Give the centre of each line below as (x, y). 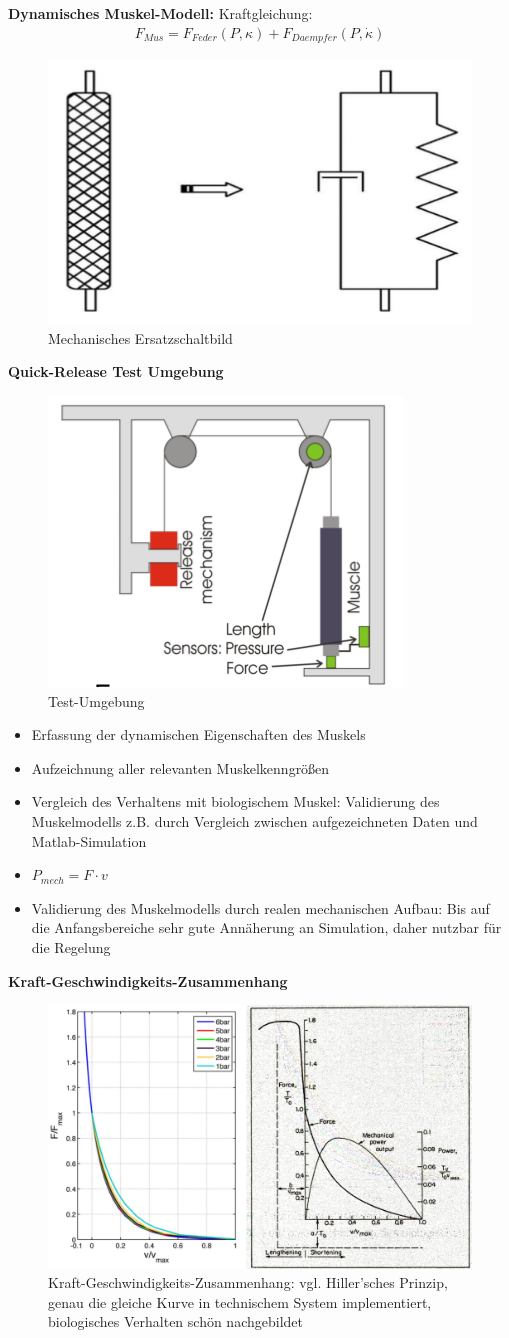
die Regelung (71, 946)
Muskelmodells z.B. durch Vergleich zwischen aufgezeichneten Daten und (254, 821)
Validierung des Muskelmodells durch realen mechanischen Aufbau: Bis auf (260, 907)
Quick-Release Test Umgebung (116, 371)
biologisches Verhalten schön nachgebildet (175, 1321)
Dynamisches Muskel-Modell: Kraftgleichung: (160, 13)
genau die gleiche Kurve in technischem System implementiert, (240, 1301)
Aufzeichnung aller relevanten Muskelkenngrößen (180, 767)
